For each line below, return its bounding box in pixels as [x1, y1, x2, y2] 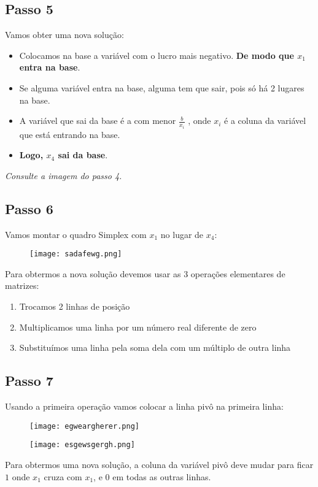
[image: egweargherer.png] [29, 421, 139, 431]
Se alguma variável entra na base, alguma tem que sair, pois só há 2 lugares [19, 81, 304, 94]
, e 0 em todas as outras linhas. [93, 470, 211, 483]
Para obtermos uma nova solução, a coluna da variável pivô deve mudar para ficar [5, 458, 314, 470]
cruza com [44, 470, 82, 483]
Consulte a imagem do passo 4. [5, 169, 122, 182]
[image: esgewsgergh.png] [29, 440, 135, 450]
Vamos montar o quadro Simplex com [5, 228, 147, 240]
